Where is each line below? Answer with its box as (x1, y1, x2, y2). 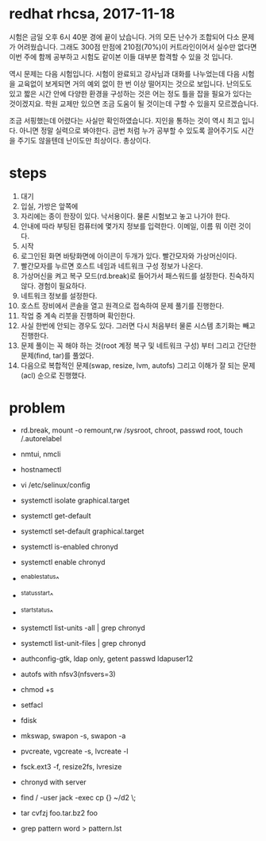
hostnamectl (20, 464, 62, 474)
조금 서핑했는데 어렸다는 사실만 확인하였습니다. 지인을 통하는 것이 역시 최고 (9, 115, 241, 125)
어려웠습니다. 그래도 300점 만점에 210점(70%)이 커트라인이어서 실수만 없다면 (17, 41, 257, 52)
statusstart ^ (20, 589, 54, 600)
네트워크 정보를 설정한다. (20, 291, 98, 300)
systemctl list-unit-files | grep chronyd (20, 638, 146, 647)
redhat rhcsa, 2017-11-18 (9, 5, 175, 23)
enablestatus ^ (20, 573, 60, 584)
